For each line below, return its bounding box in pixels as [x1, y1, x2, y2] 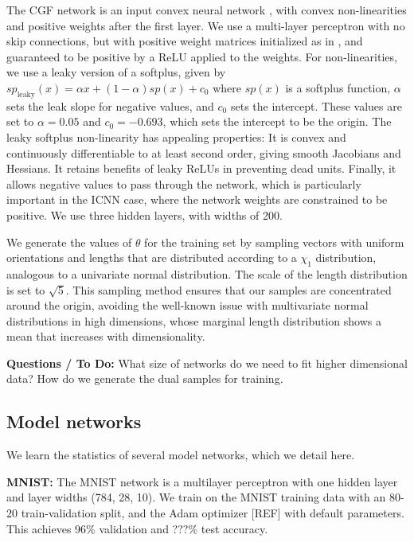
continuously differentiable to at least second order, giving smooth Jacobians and [6, 144, 401, 161]
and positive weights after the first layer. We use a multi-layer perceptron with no [6, 17, 405, 33]
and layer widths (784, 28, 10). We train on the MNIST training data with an [6, 489, 386, 505]
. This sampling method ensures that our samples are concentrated [65, 281, 392, 298]
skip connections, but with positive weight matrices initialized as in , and [6, 33, 363, 49]
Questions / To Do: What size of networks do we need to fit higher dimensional [6, 354, 408, 371]
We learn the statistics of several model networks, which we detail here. [6, 446, 355, 463]
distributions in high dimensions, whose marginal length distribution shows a [6, 312, 381, 329]
